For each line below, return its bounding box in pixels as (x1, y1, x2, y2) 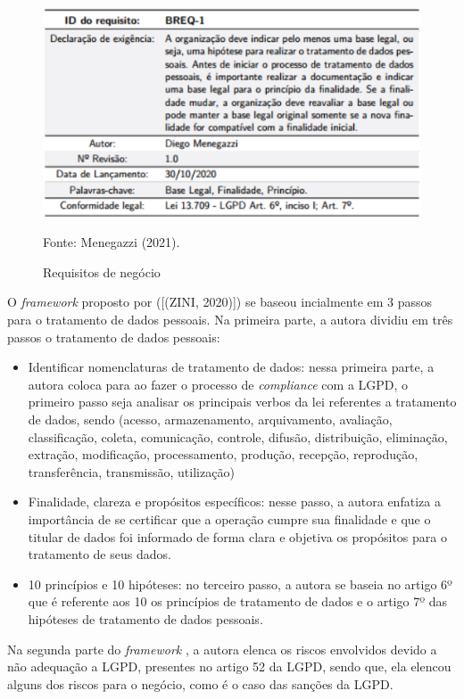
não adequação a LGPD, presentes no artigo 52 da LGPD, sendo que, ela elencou (7, 657, 452, 676)
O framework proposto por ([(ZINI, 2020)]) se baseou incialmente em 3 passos (7, 292, 433, 311)
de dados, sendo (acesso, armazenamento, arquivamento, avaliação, (28, 409, 393, 428)
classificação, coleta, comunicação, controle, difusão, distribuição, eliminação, (28, 427, 448, 446)
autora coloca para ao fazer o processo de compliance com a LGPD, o (28, 374, 409, 393)
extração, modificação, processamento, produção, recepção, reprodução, (28, 445, 418, 464)
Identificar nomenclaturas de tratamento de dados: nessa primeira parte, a (28, 358, 435, 376)
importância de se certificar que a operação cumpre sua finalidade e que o (28, 509, 431, 528)
